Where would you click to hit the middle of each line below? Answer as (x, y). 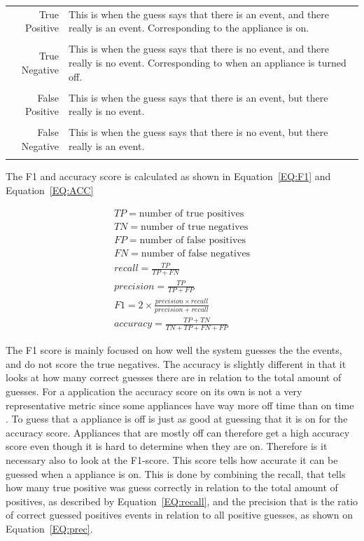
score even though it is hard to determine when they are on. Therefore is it (167, 446)
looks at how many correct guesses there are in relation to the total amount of (174, 377)
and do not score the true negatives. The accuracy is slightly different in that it (176, 363)
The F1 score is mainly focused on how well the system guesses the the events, (174, 350)
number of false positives (193, 240)
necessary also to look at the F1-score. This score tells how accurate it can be (172, 459)
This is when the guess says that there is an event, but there (198, 97)
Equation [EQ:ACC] (50, 190)
